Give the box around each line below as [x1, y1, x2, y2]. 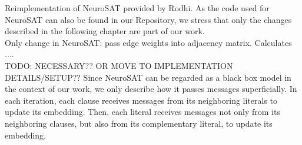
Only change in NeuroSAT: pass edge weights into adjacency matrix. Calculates [5, 36, 292, 48]
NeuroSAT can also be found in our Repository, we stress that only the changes [5, 13, 292, 25]
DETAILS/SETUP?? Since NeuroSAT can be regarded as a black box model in [5, 71, 291, 83]
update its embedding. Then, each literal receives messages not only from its [5, 106, 280, 118]
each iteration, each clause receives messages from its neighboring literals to [5, 94, 278, 106]
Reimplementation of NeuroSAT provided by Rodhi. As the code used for [5, 2, 270, 14]
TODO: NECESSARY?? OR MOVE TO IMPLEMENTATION [5, 59, 233, 71]
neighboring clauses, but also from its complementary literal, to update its [5, 117, 273, 129]
